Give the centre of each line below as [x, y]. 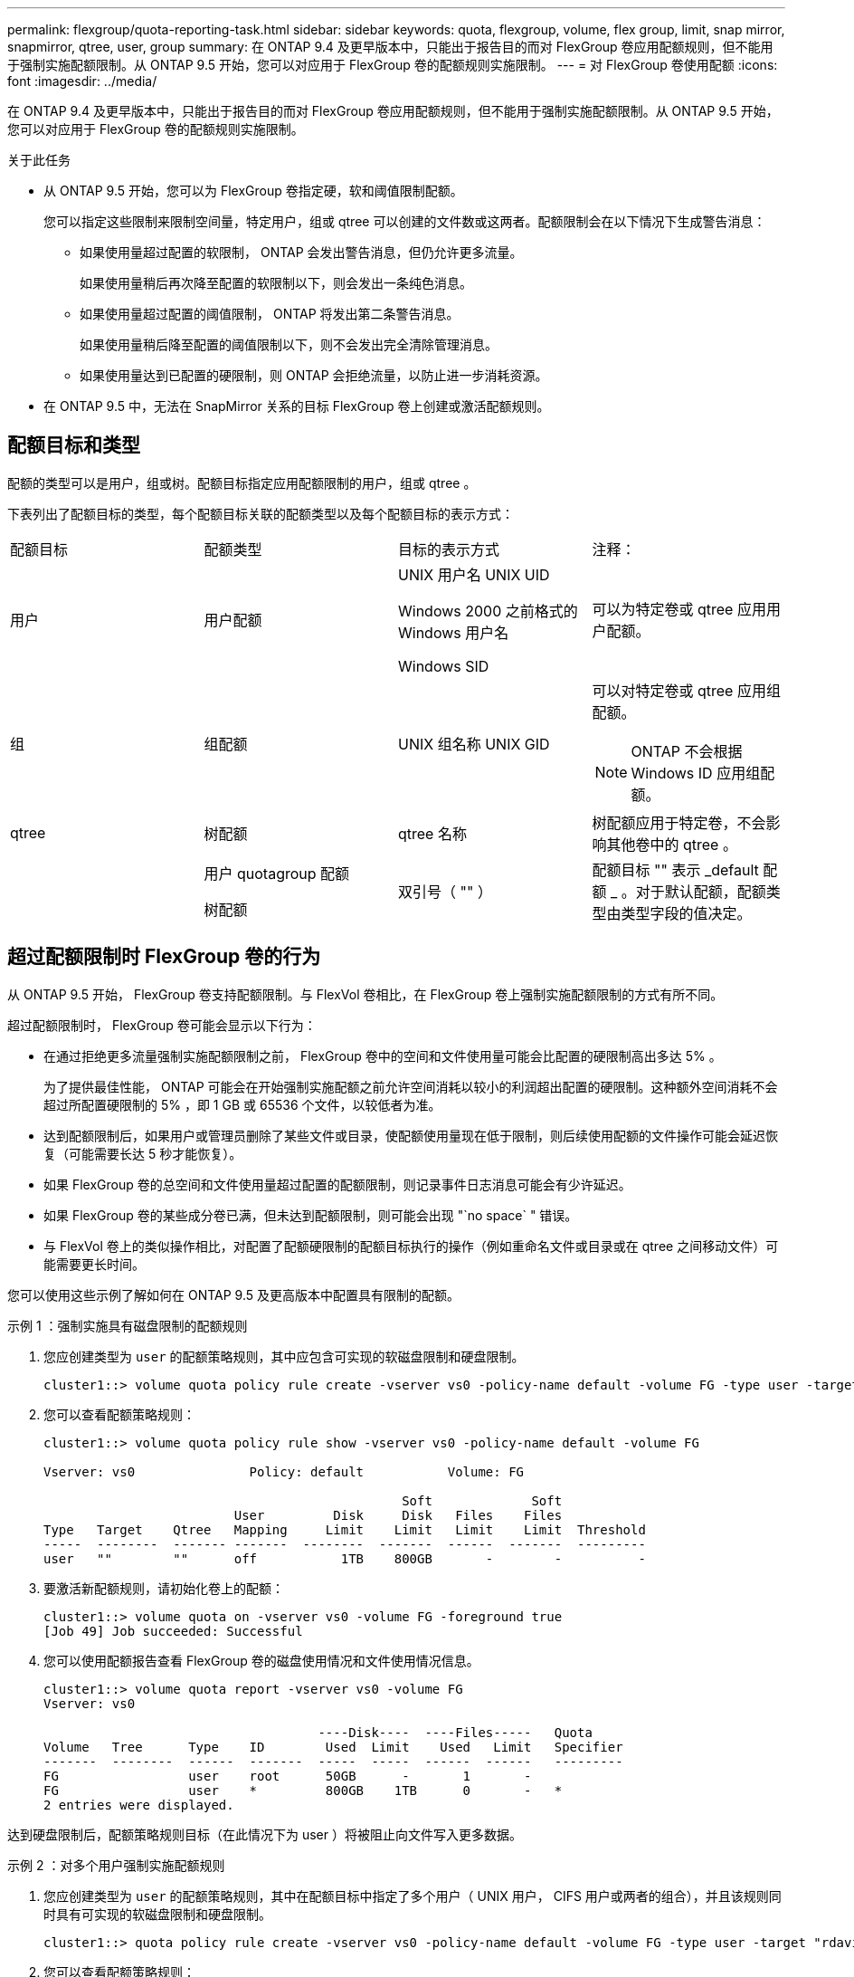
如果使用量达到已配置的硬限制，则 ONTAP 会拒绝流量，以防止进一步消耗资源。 [314, 375]
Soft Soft [482, 1500]
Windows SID [444, 666]
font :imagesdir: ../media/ [82, 81]
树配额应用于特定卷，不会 [679, 822]
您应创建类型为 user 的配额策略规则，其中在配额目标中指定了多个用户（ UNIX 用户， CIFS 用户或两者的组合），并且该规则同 [413, 1896]
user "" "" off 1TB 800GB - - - [345, 1558]
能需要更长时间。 [94, 1264]
